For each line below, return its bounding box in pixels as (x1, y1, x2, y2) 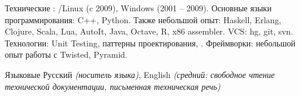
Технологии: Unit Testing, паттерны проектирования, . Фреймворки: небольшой (5, 36, 296, 49)
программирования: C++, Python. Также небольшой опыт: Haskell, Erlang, (5, 13, 282, 26)
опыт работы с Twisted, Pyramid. (5, 48, 127, 61)
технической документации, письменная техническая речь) (5, 80, 221, 92)
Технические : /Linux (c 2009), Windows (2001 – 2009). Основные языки (5, 2, 272, 14)
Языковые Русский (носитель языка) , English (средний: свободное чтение (5, 68, 275, 80)
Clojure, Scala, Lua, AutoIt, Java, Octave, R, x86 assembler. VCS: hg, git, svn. (5, 25, 293, 37)
